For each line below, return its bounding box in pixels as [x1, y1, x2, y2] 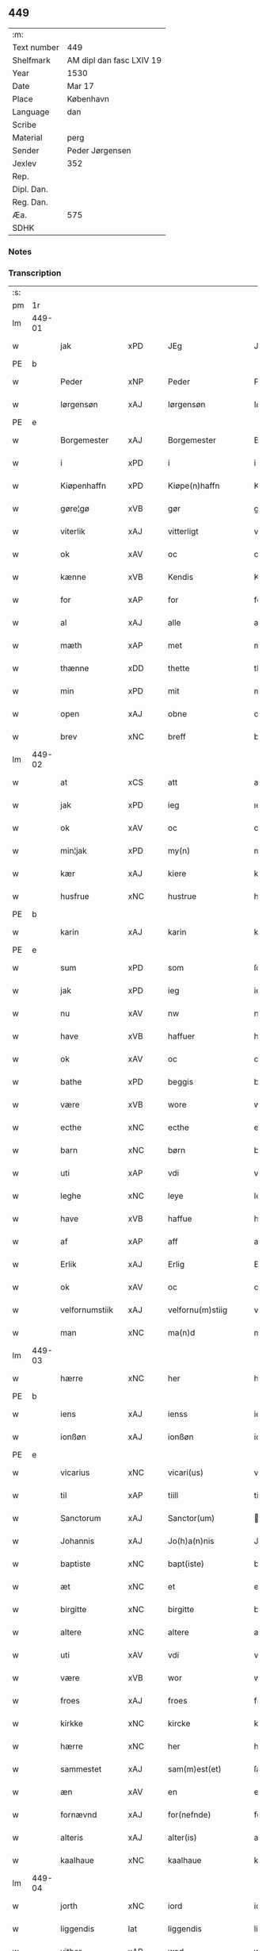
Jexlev [12, 158, 37, 169]
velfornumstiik [60, 1304, 113, 1315]
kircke [167, 1718, 191, 1729]
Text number [12, 41, 59, 52]
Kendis [167, 571, 194, 582]
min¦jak [60, 845, 87, 856]
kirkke [60, 1718, 83, 1729]
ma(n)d [167, 1327, 196, 1338]
